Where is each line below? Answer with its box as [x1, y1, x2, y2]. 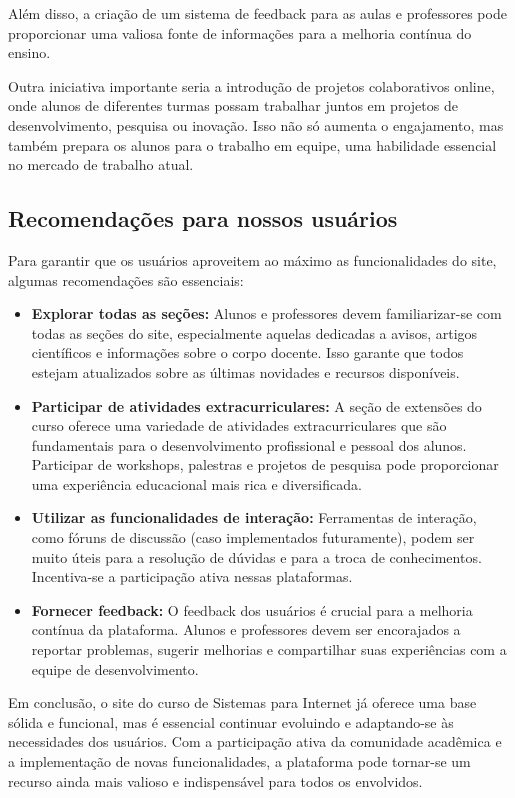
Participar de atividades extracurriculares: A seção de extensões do [31, 395, 482, 416]
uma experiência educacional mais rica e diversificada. [31, 473, 362, 494]
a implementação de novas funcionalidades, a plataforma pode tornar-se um [8, 751, 471, 772]
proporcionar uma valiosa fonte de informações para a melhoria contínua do [8, 22, 472, 43]
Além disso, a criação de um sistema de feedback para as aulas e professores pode [8, 3, 507, 23]
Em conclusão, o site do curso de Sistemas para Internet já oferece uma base [8, 692, 477, 713]
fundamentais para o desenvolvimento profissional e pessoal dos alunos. [31, 434, 467, 455]
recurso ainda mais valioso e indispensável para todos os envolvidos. [8, 770, 423, 791]
